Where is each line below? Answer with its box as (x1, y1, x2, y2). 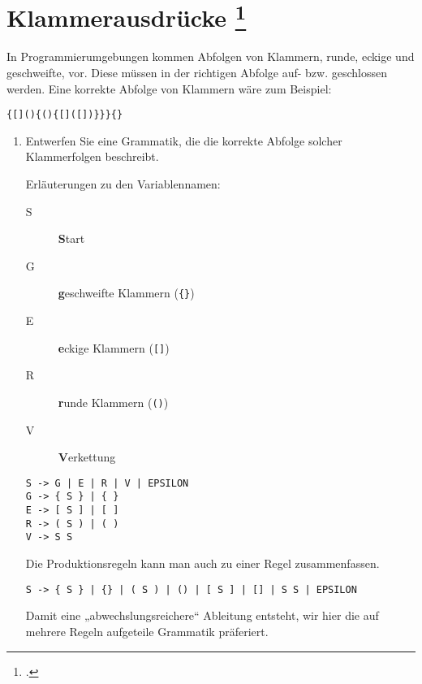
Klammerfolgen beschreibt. (25, 148, 159, 165)
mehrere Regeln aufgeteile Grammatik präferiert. (25, 622, 269, 639)
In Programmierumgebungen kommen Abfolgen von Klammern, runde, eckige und (6, 48, 415, 65)
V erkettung (58, 448, 116, 465)
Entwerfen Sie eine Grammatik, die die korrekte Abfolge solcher (25, 132, 342, 149)
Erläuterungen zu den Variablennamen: (25, 175, 221, 193)
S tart (58, 230, 85, 247)
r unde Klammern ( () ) (58, 393, 169, 410)
